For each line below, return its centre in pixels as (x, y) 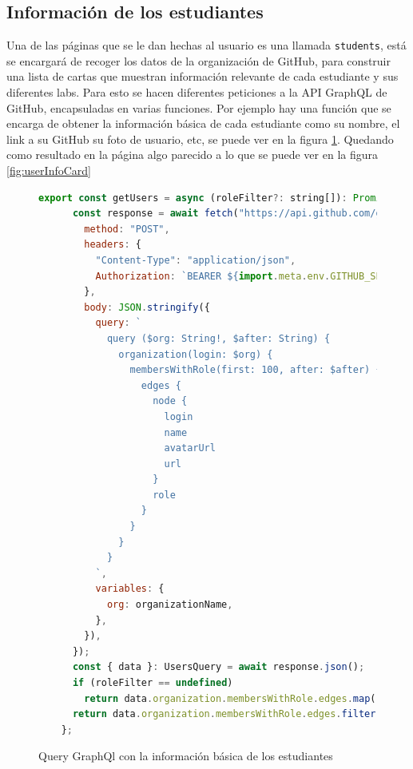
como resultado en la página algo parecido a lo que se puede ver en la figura (193, 155)
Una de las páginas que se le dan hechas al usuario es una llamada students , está (206, 45)
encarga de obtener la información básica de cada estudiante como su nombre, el (203, 123)
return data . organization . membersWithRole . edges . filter (224, 714)
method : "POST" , (127, 229)
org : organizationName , (170, 605)
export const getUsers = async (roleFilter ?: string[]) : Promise (216, 198)
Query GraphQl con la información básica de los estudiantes (186, 756)
